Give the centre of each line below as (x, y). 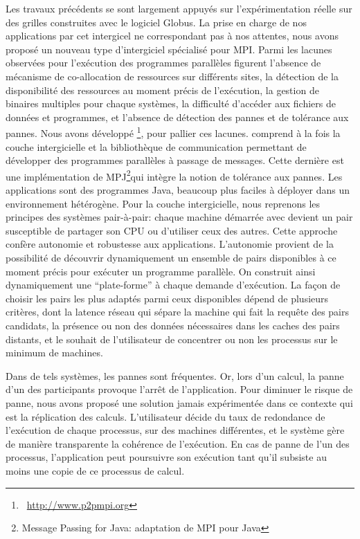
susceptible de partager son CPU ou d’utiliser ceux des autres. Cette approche (172, 230)
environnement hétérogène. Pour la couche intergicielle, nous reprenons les (163, 203)
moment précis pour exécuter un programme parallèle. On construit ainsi (161, 271)
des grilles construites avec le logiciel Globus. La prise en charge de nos (156, 22)
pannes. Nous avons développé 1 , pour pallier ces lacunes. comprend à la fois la (173, 132)
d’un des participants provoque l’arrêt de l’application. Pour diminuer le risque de (179, 389)
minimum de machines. (54, 353)
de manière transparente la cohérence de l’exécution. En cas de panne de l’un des (178, 443)
